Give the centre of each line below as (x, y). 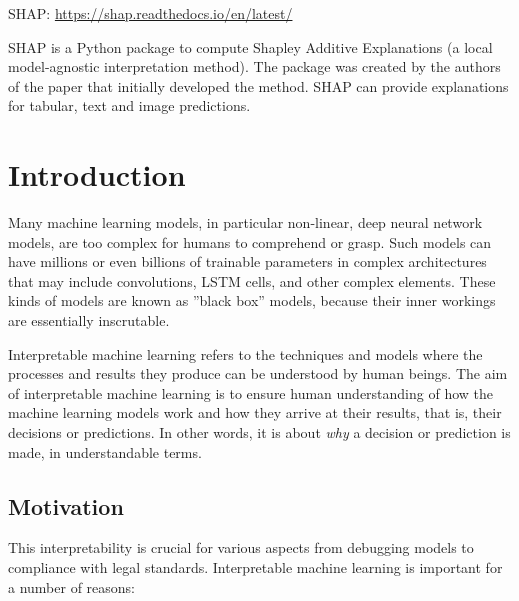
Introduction (97, 174)
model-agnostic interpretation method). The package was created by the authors (254, 66)
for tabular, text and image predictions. (129, 105)
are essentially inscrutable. (89, 320)
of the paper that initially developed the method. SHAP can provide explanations (258, 85)
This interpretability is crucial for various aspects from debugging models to (241, 547)
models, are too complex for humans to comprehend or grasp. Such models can (250, 241)
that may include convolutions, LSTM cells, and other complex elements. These (252, 280)
